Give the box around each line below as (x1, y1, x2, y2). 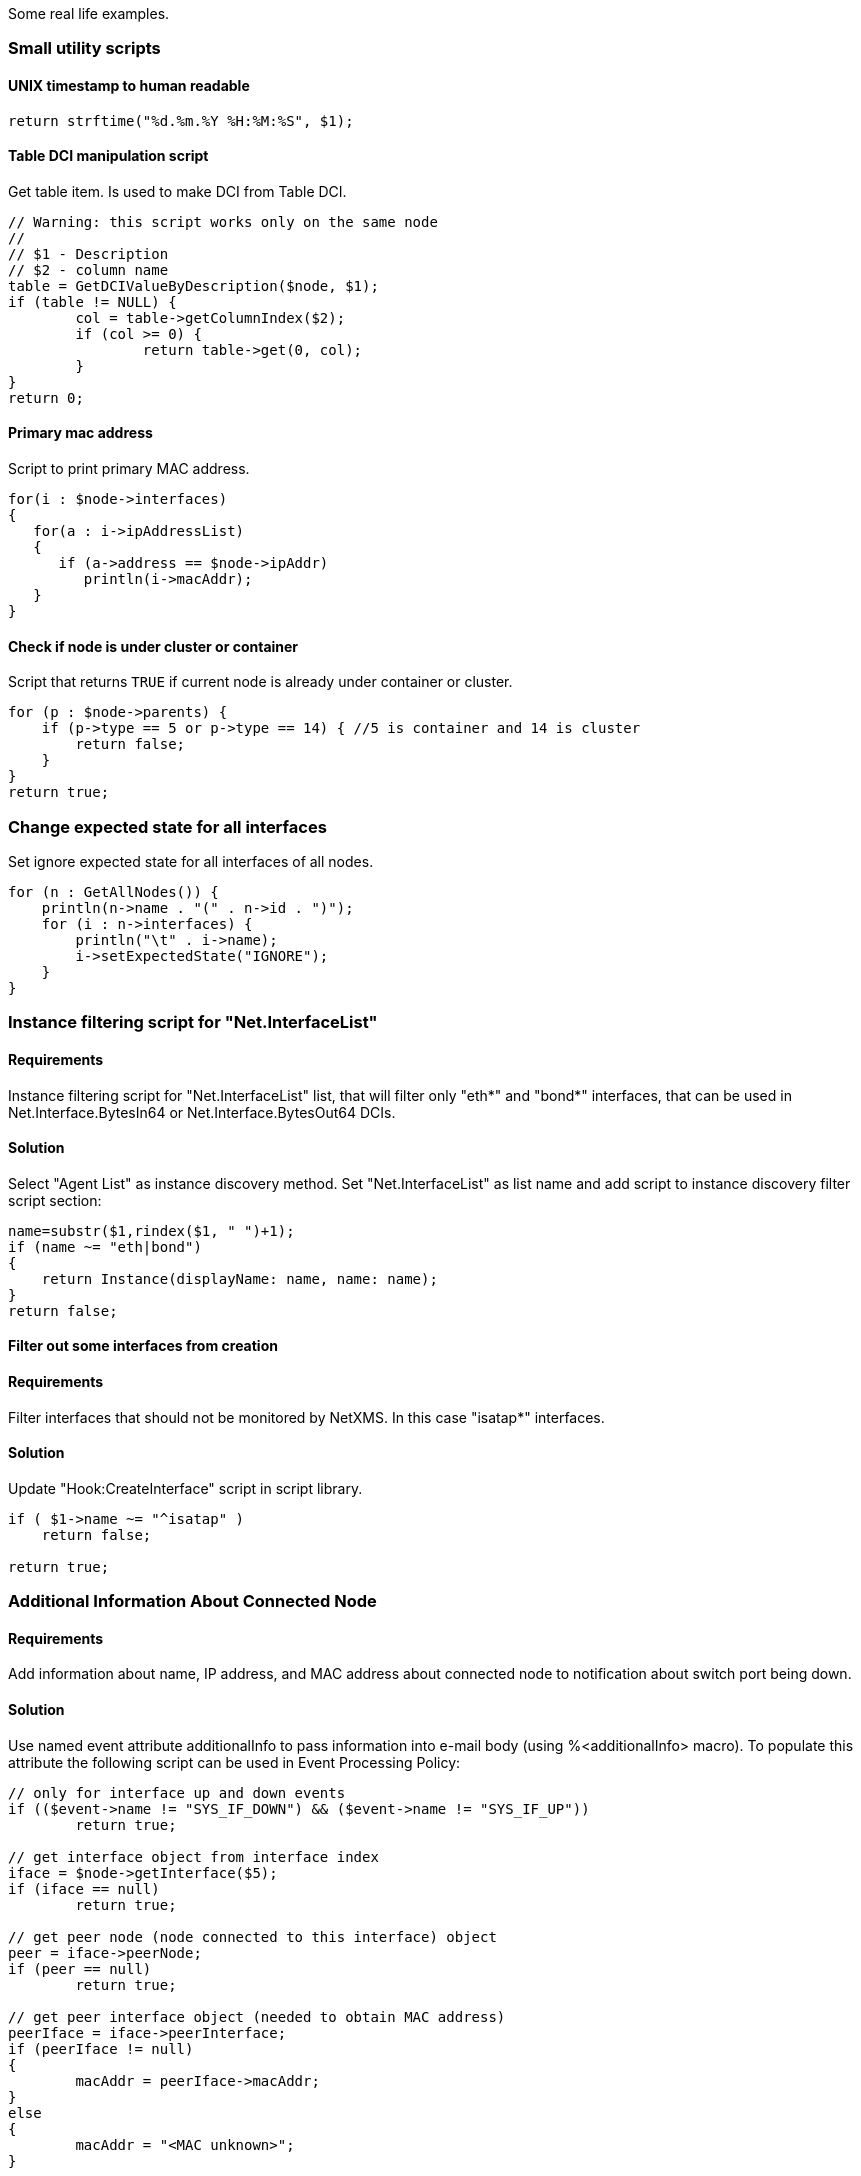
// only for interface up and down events (8, 1784, 346, 1801)
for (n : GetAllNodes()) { (8, 884, 219, 900)
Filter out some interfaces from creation (8, 1337, 278, 1355)
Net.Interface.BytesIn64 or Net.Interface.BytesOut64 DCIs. (8, 1103, 396, 1121)
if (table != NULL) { (8, 293, 177, 310)
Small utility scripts (8, 38, 161, 59)
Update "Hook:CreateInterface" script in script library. (8, 1479, 363, 1497)
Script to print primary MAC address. (8, 460, 250, 478)
